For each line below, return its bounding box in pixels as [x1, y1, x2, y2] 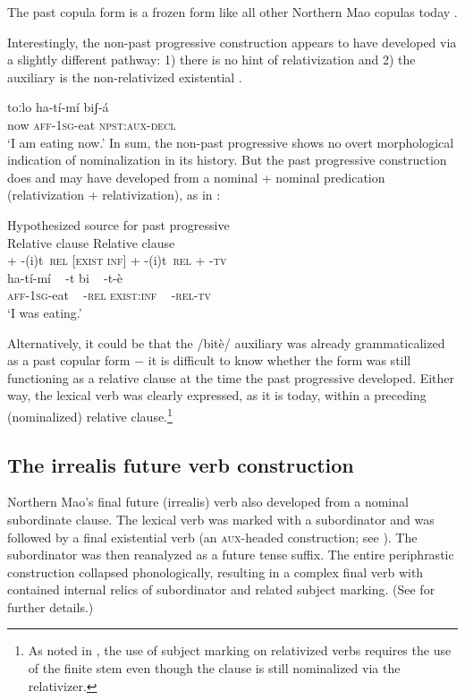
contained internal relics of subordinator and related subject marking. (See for [7, 580, 435, 599]
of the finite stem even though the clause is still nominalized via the [28, 659, 401, 678]
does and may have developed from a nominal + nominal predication [7, 167, 385, 186]
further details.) [7, 597, 94, 616]
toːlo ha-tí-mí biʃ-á [7, 98, 109, 116]
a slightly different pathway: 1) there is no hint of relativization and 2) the [7, 50, 416, 69]
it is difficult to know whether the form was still [148, 351, 411, 370]
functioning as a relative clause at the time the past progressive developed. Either [7, 368, 455, 387]
